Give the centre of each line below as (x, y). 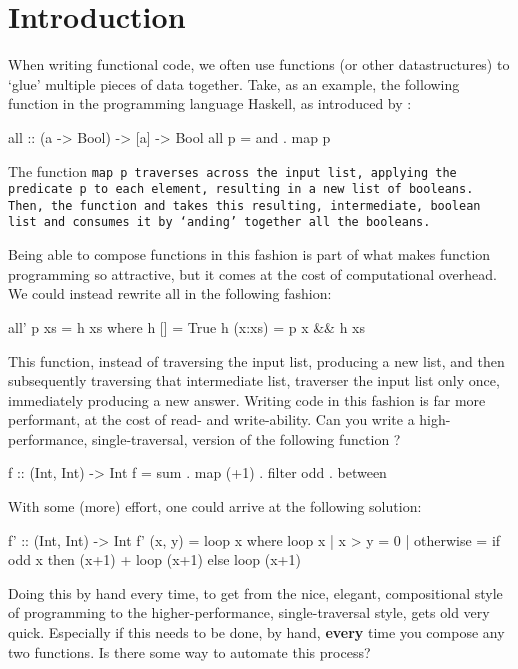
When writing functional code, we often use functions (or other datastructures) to (259, 64)
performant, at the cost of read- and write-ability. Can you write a (211, 419)
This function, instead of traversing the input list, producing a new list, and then (256, 360)
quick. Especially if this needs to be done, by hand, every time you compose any (256, 632)
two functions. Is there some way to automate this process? (189, 651)
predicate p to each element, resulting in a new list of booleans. (241, 189)
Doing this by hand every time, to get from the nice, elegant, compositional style (255, 592)
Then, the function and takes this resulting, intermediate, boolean (244, 205)
